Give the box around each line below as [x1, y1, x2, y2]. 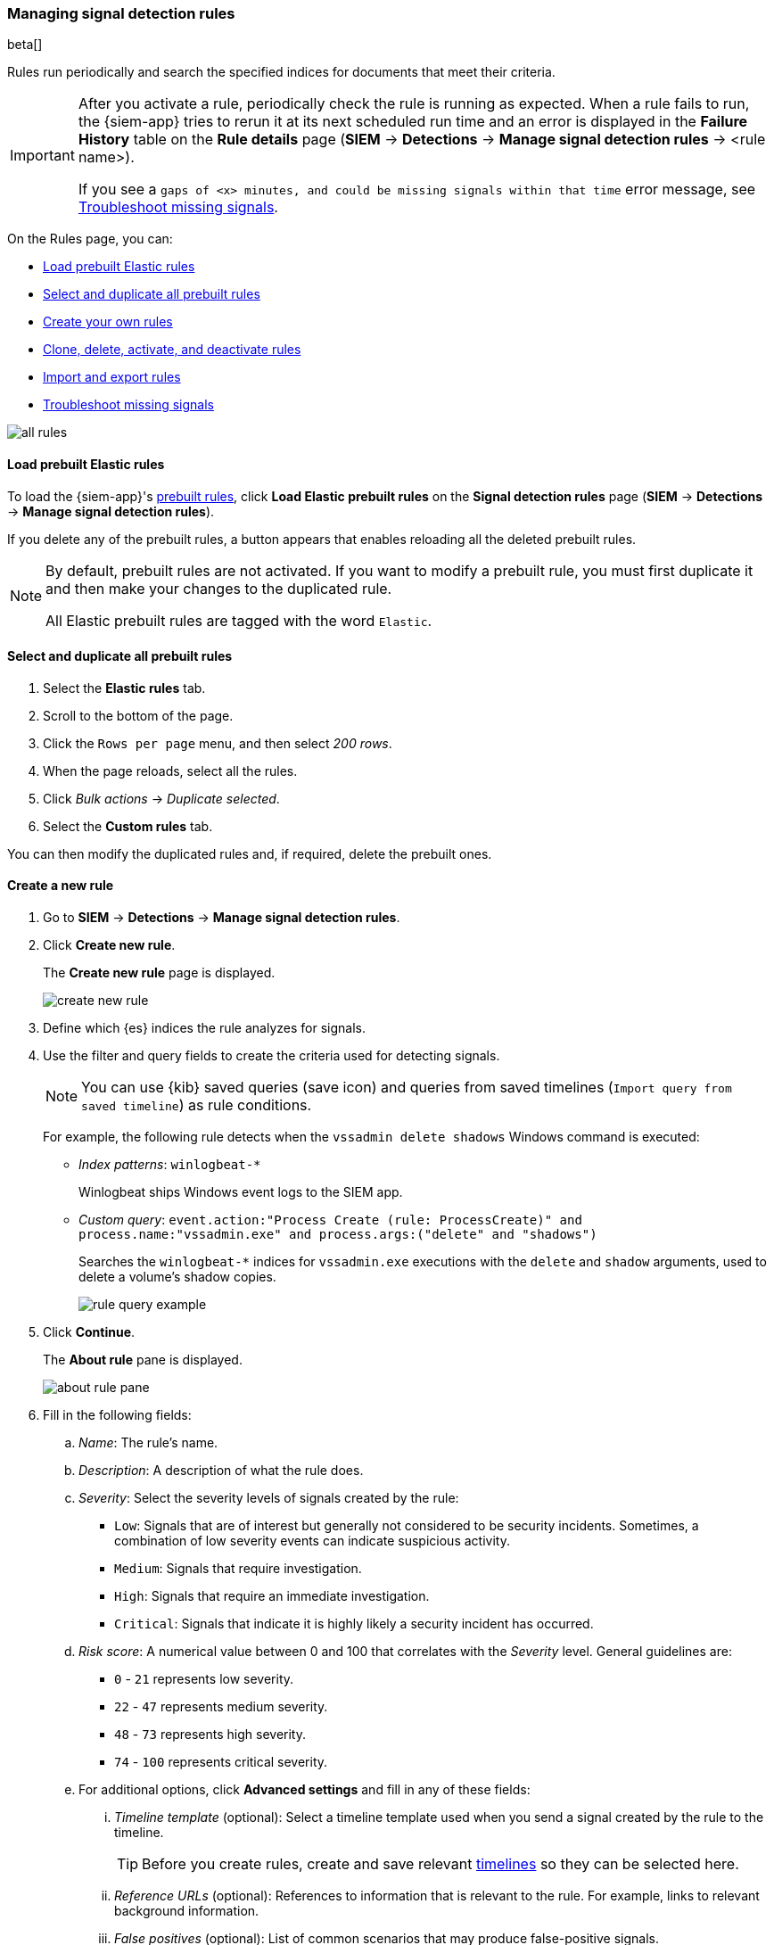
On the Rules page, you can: [7, 231, 173, 247]
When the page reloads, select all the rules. [43, 762, 298, 779]
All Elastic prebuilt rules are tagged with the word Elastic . [45, 611, 432, 630]
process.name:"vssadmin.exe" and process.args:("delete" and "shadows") [78, 1227, 597, 1242]
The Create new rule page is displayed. [43, 965, 276, 981]
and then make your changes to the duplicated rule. [45, 579, 392, 598]
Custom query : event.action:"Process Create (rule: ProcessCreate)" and [78, 1212, 582, 1228]
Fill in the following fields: [43, 1407, 192, 1423]
